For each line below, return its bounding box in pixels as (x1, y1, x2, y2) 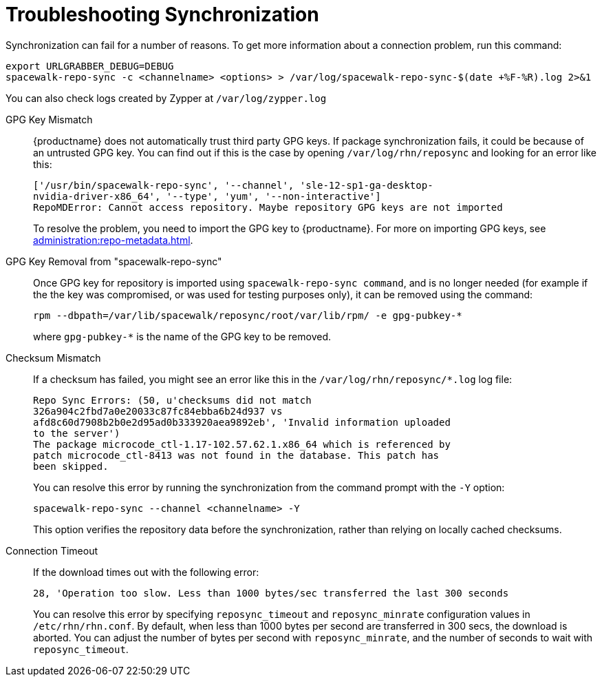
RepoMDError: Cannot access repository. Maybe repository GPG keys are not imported (33, 201, 503, 213)
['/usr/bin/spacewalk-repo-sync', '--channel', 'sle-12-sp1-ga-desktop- (33, 179, 433, 191)
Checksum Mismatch (6, 351, 101, 364)
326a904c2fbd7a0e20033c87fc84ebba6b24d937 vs (33, 405, 283, 417)
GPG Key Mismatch (6, 113, 93, 125)
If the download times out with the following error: (33, 566, 259, 578)
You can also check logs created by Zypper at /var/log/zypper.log (6, 92, 327, 104)
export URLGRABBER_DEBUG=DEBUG (6, 60, 174, 72)
